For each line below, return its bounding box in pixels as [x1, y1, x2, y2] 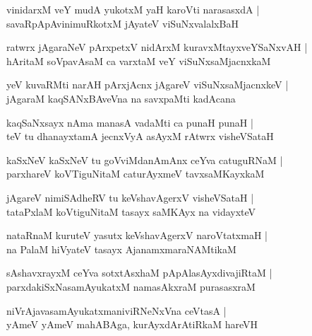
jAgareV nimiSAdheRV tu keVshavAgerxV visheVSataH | [6, 190, 254, 204]
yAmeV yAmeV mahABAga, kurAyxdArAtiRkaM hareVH [6, 317, 258, 332]
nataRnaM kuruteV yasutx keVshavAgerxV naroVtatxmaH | [6, 228, 268, 243]
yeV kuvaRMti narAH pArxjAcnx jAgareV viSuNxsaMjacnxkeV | [6, 77, 289, 92]
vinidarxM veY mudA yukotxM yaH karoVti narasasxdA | [6, 2, 260, 16]
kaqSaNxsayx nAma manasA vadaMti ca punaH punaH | [6, 115, 253, 129]
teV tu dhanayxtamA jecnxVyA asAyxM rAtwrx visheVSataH [6, 129, 274, 144]
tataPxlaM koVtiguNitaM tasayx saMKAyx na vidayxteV [6, 204, 256, 219]
